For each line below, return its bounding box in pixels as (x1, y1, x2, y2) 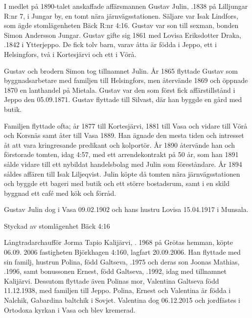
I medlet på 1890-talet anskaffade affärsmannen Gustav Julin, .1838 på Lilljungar (4, 1, 248, 11)
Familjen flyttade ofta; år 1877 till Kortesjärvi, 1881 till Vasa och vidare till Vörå (4, 120, 248, 131)
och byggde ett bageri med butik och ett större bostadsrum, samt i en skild (4, 178, 229, 188)
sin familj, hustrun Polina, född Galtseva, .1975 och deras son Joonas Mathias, (4, 256, 240, 266)
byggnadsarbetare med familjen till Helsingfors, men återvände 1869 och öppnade (4, 75, 248, 85)
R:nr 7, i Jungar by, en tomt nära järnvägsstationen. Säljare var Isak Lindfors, (4, 10, 238, 21)
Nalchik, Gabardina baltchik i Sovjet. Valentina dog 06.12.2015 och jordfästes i (4, 295, 240, 305)
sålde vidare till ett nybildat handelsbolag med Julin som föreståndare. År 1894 (4, 159, 242, 169)
